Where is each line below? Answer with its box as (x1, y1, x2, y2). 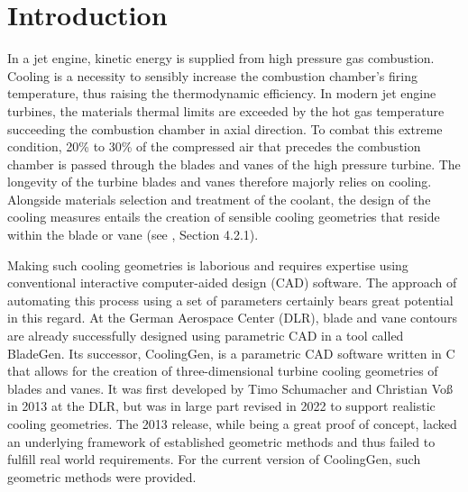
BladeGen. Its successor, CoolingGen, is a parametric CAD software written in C (7, 343, 455, 362)
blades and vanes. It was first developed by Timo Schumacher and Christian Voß (7, 378, 453, 397)
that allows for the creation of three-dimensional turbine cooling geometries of (7, 361, 438, 380)
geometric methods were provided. (7, 467, 197, 486)
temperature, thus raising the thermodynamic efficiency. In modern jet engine (7, 84, 436, 103)
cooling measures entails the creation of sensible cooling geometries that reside (7, 207, 440, 226)
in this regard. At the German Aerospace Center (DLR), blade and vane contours (7, 308, 457, 327)
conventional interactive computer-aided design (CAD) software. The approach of (7, 273, 457, 292)
